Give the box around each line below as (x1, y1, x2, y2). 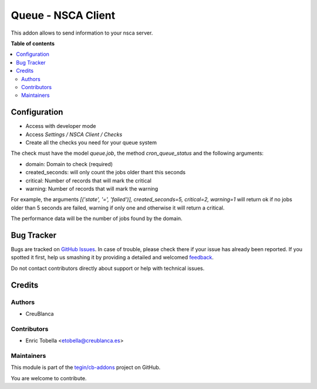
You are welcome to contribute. (11, 374, 87, 381)
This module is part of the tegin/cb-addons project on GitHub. (11, 364, 161, 371)
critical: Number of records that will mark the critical (25, 177, 152, 184)
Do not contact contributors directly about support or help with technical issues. (11, 265, 205, 272)
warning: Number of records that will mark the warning (25, 185, 158, 192)
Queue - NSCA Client (11, 9, 116, 22)
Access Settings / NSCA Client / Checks (25, 131, 123, 138)
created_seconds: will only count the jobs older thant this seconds (25, 169, 186, 176)
